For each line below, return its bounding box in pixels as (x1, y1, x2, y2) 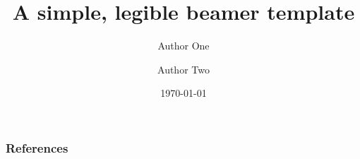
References (6, 139, 68, 156)
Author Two (157, 61, 210, 76)
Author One (157, 38, 210, 53)
